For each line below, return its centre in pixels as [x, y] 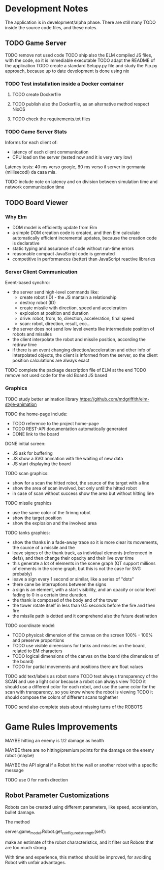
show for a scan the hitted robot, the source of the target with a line [81, 483]
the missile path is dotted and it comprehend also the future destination [85, 616]
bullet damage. [20, 813]
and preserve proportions [38, 640]
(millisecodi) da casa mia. [31, 172]
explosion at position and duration [54, 313]
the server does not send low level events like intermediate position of [83, 329]
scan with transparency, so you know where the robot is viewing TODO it [79, 692]
